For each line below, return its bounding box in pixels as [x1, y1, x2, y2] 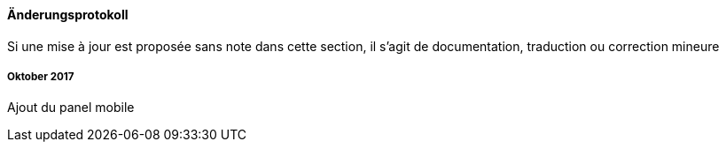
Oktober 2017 [7, 71, 74, 83]
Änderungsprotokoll [7, 7, 129, 22]
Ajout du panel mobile [7, 100, 135, 115]
